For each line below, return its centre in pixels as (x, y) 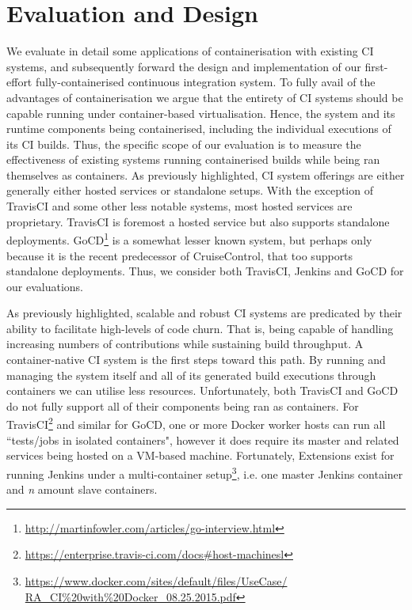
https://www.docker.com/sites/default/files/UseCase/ (156, 580)
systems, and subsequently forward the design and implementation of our (184, 66)
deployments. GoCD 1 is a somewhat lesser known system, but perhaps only (189, 239)
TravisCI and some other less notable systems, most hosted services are (179, 206)
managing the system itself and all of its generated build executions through (191, 375)
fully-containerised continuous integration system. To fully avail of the (205, 82)
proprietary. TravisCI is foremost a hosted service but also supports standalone (198, 221)
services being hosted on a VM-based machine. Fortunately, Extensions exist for (200, 455)
